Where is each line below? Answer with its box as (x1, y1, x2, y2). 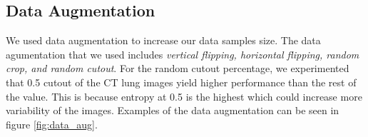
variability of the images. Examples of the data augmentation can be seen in (6, 103, 339, 118)
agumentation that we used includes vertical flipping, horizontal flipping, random (6, 46, 359, 61)
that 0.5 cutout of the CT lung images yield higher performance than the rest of (6, 74, 357, 89)
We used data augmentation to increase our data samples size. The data (6, 33, 321, 48)
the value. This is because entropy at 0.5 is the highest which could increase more (6, 88, 362, 103)
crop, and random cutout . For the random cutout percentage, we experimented (6, 61, 349, 76)
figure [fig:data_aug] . (6, 116, 98, 131)
